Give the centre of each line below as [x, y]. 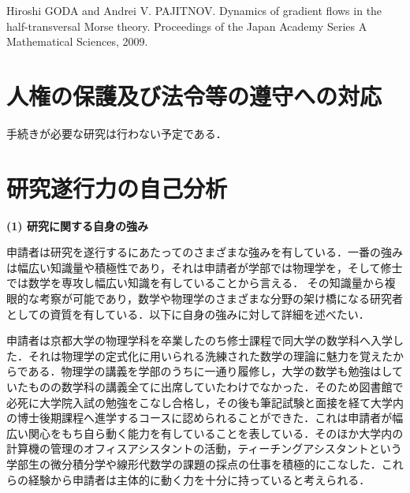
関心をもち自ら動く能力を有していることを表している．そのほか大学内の [216, 433]
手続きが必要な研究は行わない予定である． [117, 133]
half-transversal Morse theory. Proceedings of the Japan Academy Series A [187, 26]
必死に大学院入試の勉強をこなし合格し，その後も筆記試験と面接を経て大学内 [205, 402]
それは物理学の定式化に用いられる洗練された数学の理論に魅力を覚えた [210, 355]
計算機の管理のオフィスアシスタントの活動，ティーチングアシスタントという [204, 448]
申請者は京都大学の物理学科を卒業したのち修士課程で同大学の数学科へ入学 [199, 340]
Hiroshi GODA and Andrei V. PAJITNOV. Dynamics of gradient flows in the [194, 10]
